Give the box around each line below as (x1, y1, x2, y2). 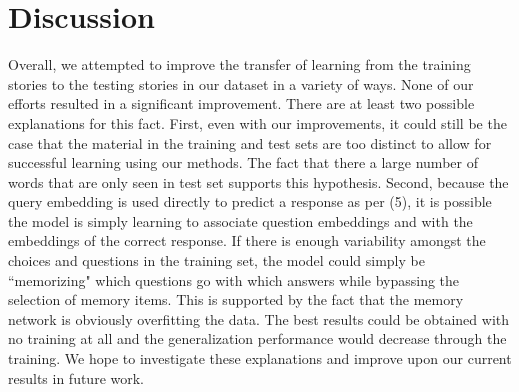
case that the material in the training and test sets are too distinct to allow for (8, 132, 492, 153)
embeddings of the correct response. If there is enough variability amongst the (8, 230, 486, 251)
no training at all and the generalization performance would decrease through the (8, 328, 507, 349)
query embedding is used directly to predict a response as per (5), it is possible (8, 191, 492, 212)
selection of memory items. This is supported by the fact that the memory (8, 289, 464, 310)
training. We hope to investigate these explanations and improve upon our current (8, 348, 512, 369)
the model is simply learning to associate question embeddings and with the (8, 210, 473, 231)
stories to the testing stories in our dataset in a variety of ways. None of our (8, 73, 474, 94)
